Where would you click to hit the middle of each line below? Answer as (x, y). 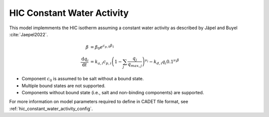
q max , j (135, 64)
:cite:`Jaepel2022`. (29, 34)
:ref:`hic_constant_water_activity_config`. (51, 109)
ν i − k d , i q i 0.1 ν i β (162, 61)
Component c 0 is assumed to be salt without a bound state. (83, 79)
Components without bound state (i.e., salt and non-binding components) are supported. (113, 93)
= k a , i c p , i (101, 62)
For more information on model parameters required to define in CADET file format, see (99, 102)
